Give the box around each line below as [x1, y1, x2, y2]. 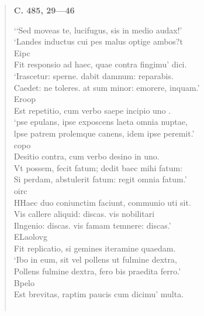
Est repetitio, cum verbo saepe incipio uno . [13, 104, 171, 116]
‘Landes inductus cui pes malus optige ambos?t [13, 35, 183, 47]
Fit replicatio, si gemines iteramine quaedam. [13, 242, 176, 254]
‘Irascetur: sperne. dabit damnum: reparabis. [13, 69, 174, 81]
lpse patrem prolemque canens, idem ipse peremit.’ [13, 127, 195, 139]
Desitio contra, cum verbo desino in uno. [13, 150, 160, 162]
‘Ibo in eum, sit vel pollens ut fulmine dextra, [13, 253, 177, 266]
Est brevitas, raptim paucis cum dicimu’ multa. [13, 288, 184, 300]
